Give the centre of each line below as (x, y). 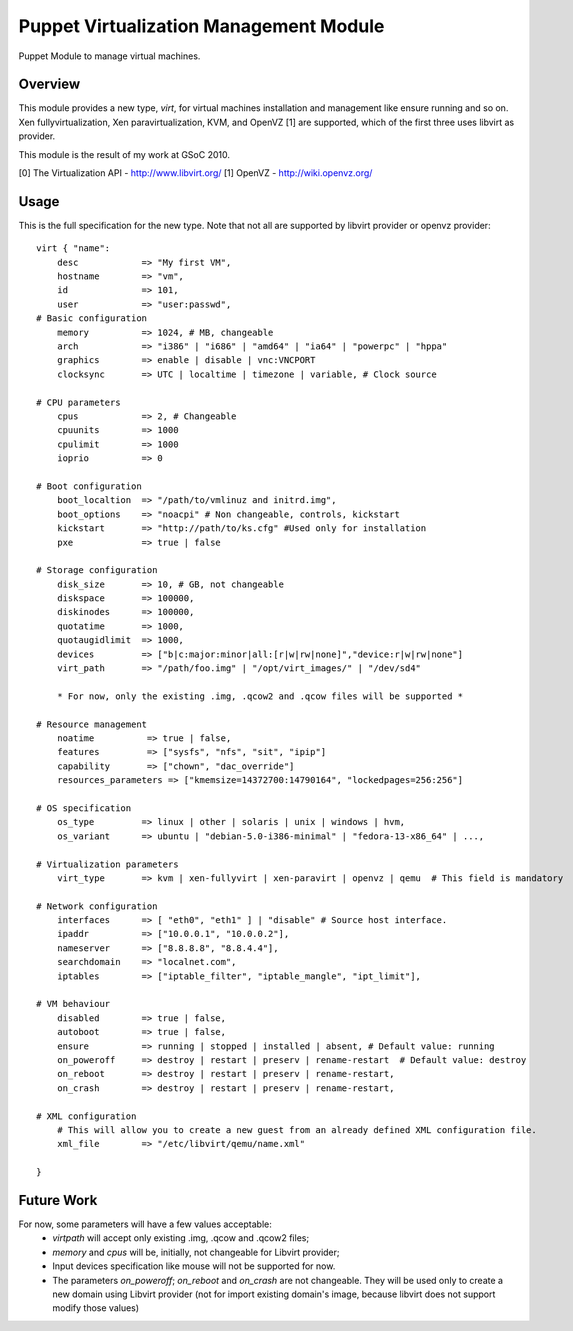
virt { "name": (73, 248)
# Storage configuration (97, 570)
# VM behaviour (73, 1004)
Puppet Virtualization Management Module (201, 26)
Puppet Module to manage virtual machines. (109, 56)
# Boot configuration (89, 486)
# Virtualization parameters (107, 864)
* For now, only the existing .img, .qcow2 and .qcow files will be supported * (260, 696)
